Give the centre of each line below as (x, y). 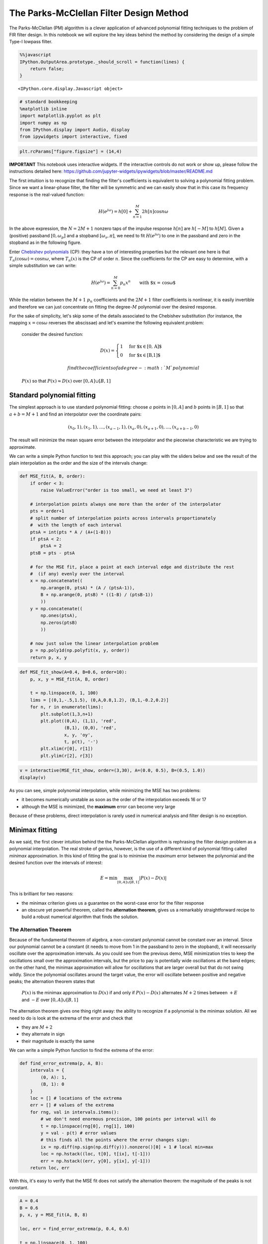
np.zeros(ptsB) (59, 622)
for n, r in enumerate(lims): (67, 707)
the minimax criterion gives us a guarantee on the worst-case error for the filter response (113, 903)
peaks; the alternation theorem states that (52, 981)
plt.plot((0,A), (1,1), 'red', (78, 721)
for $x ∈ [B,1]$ (145, 355)
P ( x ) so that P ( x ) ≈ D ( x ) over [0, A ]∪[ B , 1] (66, 381)
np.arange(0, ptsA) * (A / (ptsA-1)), (88, 588)
